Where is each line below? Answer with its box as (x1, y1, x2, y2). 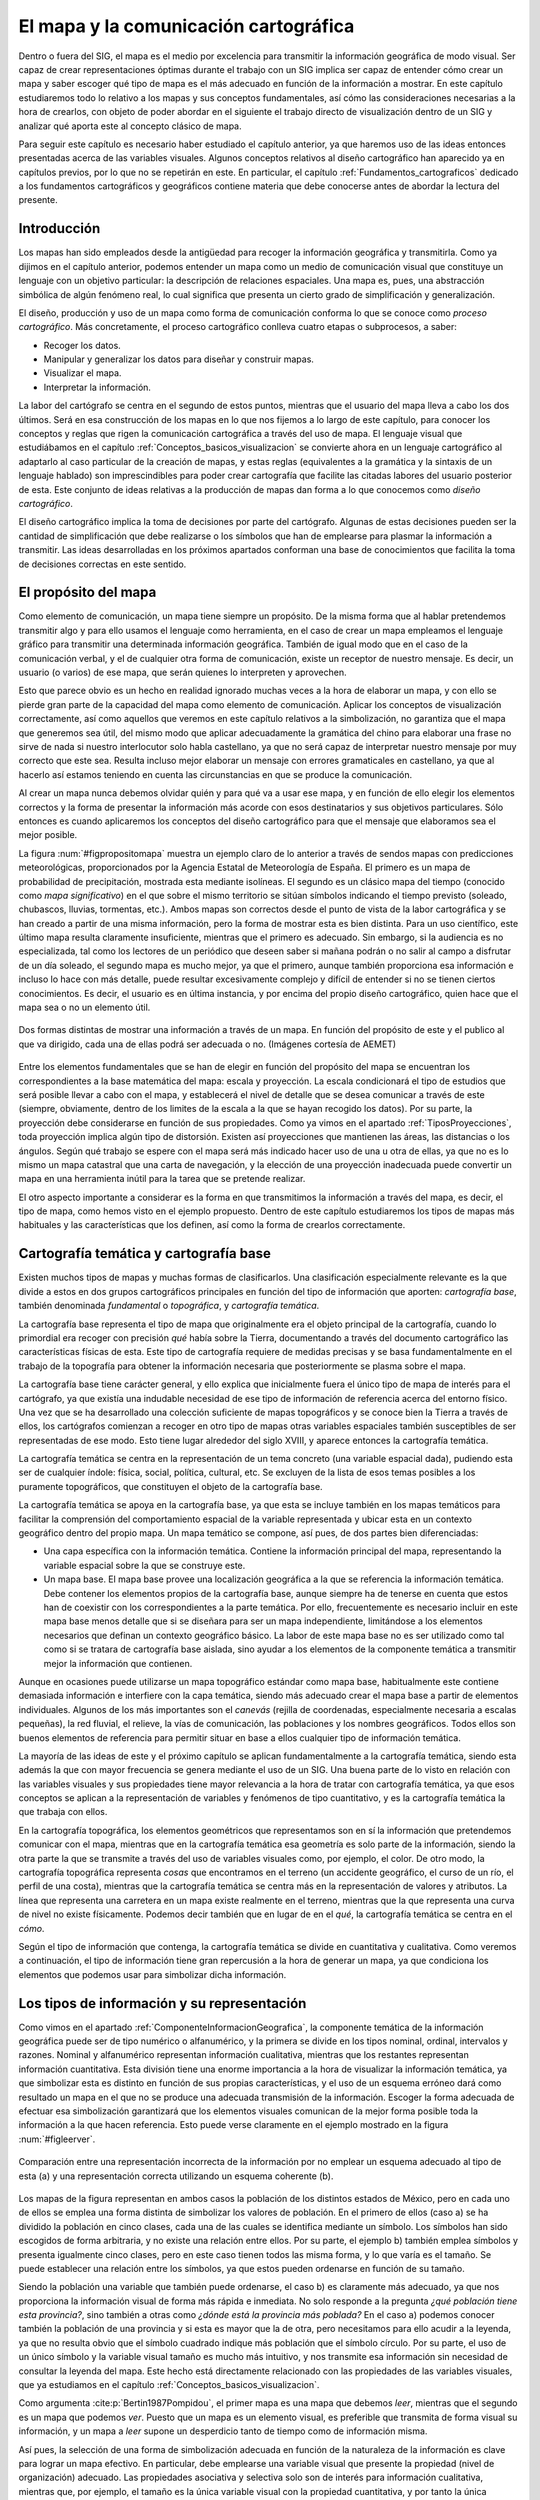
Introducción (18, 220, 101, 237)
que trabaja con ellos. (18, 1806, 108, 1818)
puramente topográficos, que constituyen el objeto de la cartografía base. (18, 1480, 324, 1492)
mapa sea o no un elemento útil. (18, 1001, 151, 1014)
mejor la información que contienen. (43, 1657, 193, 1669)
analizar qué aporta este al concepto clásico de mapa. (18, 120, 242, 132)
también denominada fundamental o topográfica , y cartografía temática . (18, 1300, 320, 1312)
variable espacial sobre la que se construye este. (43, 1559, 246, 1571)
